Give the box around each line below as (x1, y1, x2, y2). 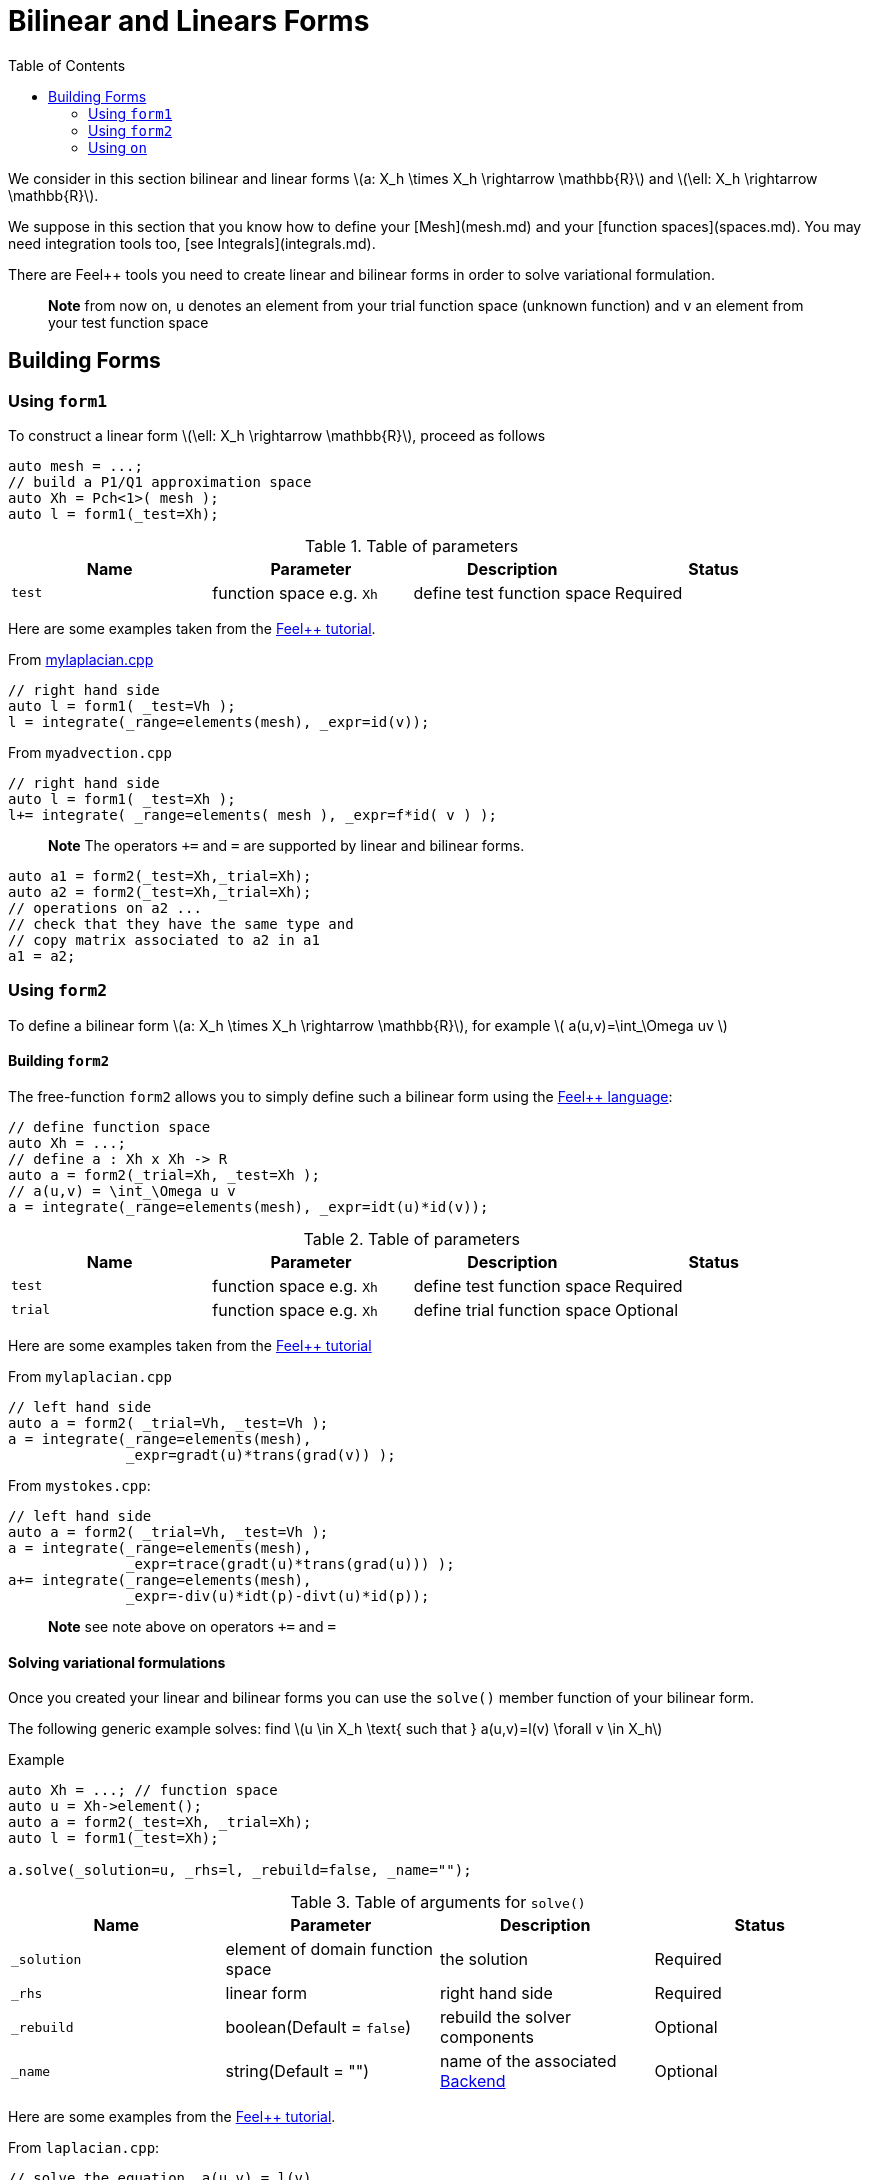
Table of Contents (8, 56, 126, 74)
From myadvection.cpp (8, 743, 172, 761)
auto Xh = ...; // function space (8, 1782, 278, 1799)
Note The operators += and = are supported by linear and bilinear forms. (48, 836, 525, 854)
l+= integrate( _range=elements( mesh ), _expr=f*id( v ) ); (8, 806, 497, 823)
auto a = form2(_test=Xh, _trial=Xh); (8, 1814, 312, 1831)
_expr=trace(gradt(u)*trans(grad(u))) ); (126, 1555, 455, 1572)
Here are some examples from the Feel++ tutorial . (8, 2108, 336, 2126)
